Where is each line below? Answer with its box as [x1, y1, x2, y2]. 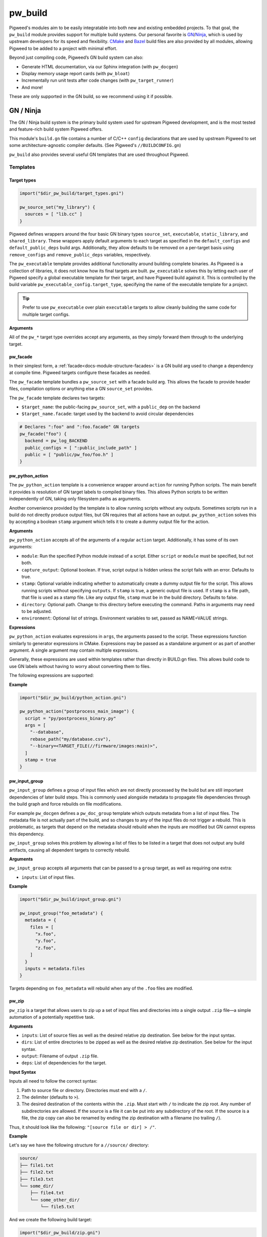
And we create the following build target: [9, 1217, 92, 1223]
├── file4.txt [30, 1190, 64, 1196]
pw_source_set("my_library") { [19, 204, 96, 210]
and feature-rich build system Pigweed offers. [9, 126, 103, 132]
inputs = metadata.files [25, 965, 85, 971]
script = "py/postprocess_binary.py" [25, 715, 116, 721]
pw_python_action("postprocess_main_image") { [19, 709, 134, 714]
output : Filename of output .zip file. [21, 1053, 99, 1059]
